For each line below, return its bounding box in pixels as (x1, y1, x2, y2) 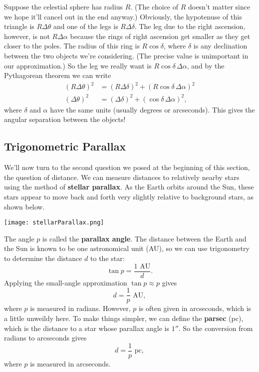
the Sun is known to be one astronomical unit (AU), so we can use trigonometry (4, 243, 250, 253)
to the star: (90, 253, 125, 263)
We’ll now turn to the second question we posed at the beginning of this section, (4, 162, 250, 172)
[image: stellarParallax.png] (4, 219, 104, 226)
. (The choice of (130, 1, 179, 11)
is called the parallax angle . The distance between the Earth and (42, 233, 247, 243)
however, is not (4, 30, 50, 41)
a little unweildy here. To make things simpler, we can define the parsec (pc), (4, 312, 244, 323)
